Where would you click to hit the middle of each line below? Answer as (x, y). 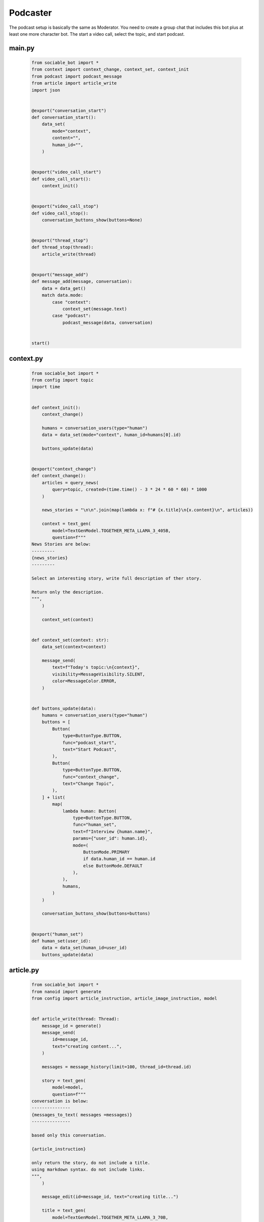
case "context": (72, 302)
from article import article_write (74, 83)
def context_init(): (56, 407)
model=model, (68, 1087)
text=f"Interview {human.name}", (113, 831)
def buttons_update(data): (64, 708)
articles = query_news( (70, 482)
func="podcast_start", (89, 742)
